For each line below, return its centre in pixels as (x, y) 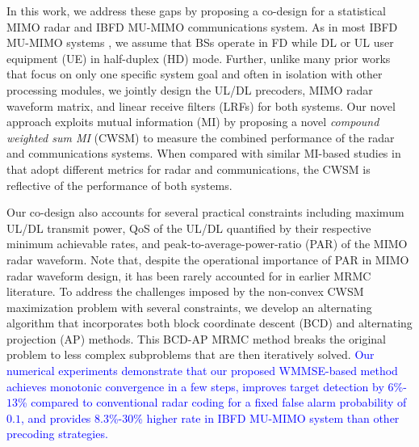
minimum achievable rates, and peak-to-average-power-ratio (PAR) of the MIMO (207, 244)
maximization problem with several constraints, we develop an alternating (189, 307)
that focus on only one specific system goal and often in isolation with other (195, 74)
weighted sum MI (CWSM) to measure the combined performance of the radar (201, 137)
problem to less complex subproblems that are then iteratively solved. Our (191, 354)
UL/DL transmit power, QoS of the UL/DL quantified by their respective (189, 228)
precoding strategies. (57, 434)
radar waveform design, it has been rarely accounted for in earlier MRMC (189, 275)
